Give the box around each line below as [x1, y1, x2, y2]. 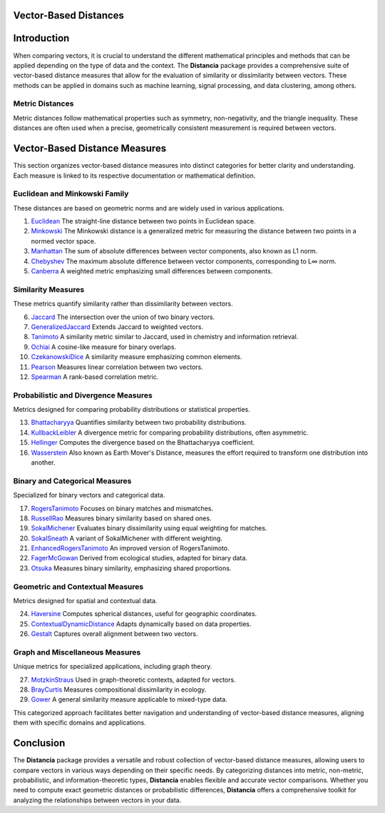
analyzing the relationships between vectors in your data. [13, 796, 182, 804]
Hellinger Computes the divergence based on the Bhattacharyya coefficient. [31, 438, 255, 447]
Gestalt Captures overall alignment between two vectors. [31, 630, 198, 638]
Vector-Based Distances [13, 9, 125, 21]
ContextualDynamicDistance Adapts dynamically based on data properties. [31, 620, 252, 628]
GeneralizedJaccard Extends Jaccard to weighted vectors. [31, 322, 203, 331]
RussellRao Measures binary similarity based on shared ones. [31, 514, 212, 522]
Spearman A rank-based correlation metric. [31, 372, 159, 381]
